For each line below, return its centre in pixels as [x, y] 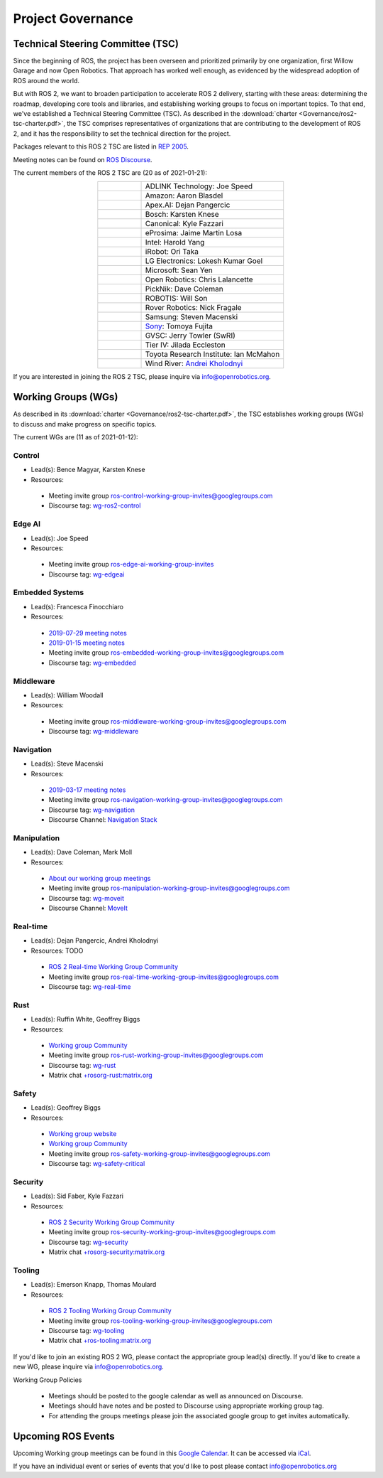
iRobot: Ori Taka [172, 252]
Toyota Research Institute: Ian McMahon [212, 354]
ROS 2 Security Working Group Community [112, 1222]
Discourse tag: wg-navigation [91, 810]
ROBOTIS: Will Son [176, 299]
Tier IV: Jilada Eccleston [185, 345]
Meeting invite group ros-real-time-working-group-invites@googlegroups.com [164, 977]
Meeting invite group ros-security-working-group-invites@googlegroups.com [162, 1232]
